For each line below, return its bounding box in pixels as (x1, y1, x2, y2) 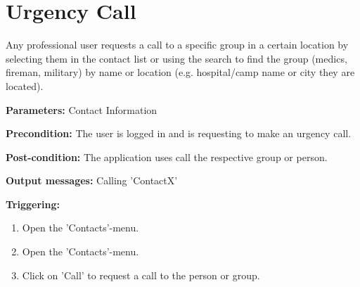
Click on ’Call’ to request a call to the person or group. (22, 267, 260, 282)
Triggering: (6, 196, 60, 211)
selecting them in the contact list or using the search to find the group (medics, (6, 51, 347, 65)
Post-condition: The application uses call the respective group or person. (6, 149, 328, 164)
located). (6, 78, 44, 93)
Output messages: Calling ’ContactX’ (6, 173, 178, 188)
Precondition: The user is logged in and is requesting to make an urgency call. (6, 126, 352, 141)
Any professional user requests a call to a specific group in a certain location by (6, 37, 349, 52)
